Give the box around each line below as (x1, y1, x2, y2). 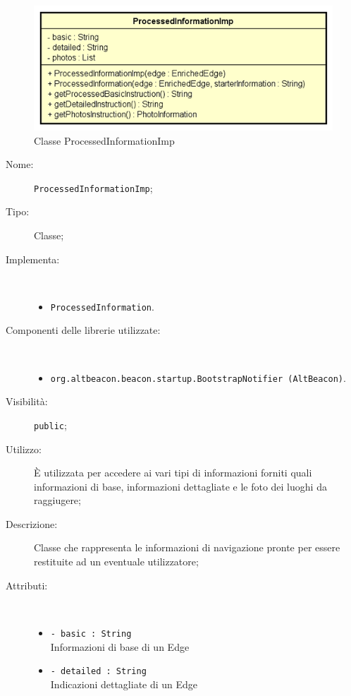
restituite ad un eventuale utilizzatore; (34, 554, 199, 569)
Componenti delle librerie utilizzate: (6, 323, 161, 337)
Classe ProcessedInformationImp (34, 133, 175, 148)
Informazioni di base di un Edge (50, 639, 190, 654)
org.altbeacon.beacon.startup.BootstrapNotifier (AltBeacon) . (50, 370, 346, 385)
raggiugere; (34, 493, 81, 508)
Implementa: (6, 251, 60, 266)
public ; (34, 417, 67, 432)
